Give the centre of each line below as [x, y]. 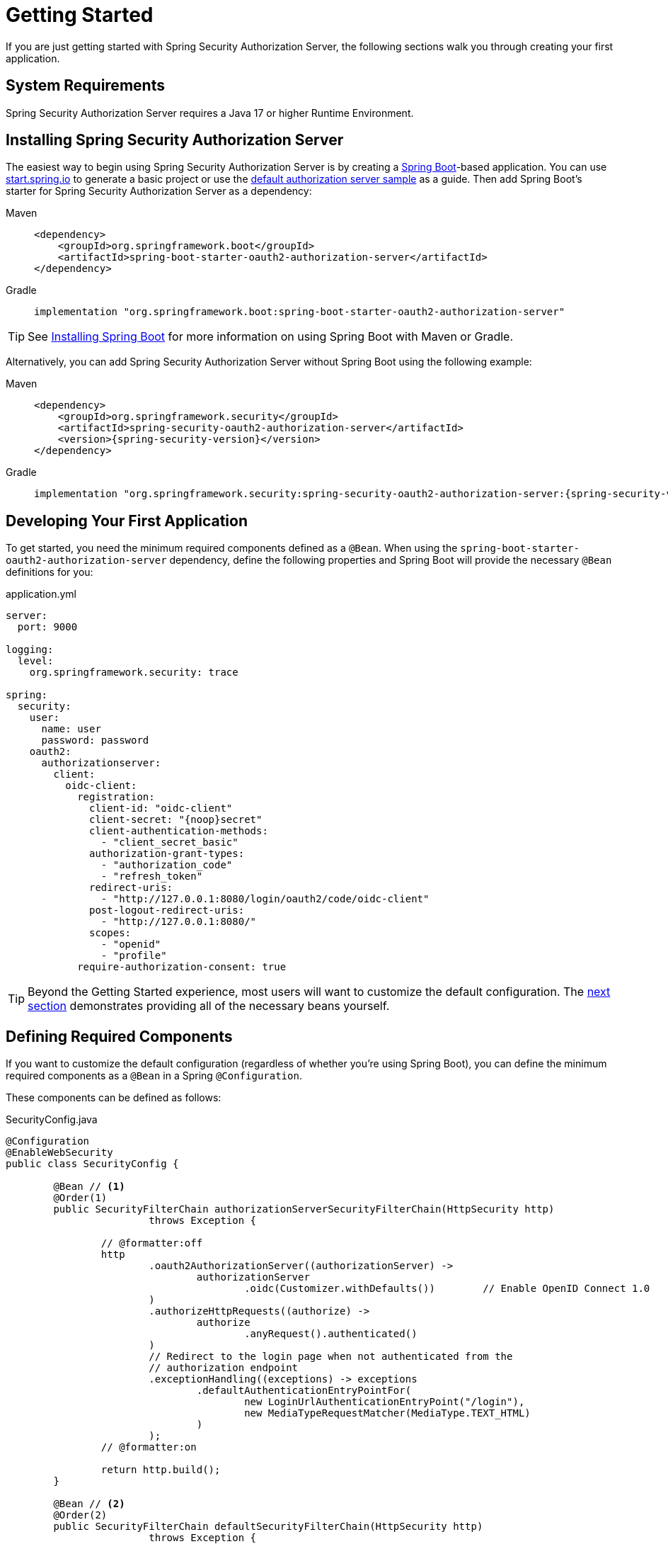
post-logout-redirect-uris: [167, 910]
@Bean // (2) [89, 1504]
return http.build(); [161, 1470]
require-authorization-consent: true [182, 967]
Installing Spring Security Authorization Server [175, 140]
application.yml [41, 594]
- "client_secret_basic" [169, 842]
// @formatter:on [149, 1447]
